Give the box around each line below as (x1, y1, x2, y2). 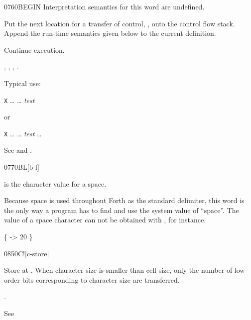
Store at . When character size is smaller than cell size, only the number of (4, 265, 233, 275)
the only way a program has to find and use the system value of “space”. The (4, 205, 239, 215)
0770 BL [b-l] (4, 162, 39, 172)
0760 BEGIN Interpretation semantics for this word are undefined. (4, 1, 205, 11)
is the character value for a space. (4, 178, 107, 189)
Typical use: (4, 78, 41, 88)
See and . (4, 145, 32, 155)
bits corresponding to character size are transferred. (22, 274, 180, 285)
